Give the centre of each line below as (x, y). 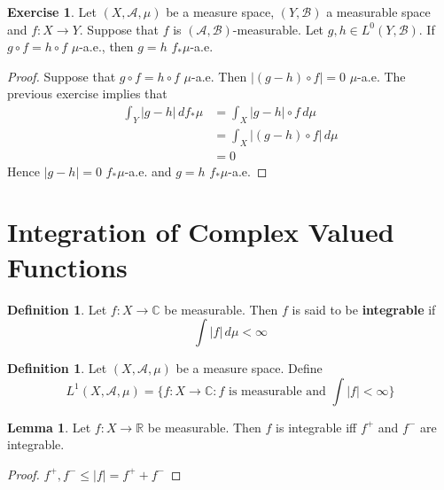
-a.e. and (148, 171)
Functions (67, 266)
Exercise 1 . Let (52, 12)
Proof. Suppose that (62, 76)
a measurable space (378, 12)
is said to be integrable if (364, 309)
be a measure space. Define (249, 368)
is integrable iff (316, 427)
